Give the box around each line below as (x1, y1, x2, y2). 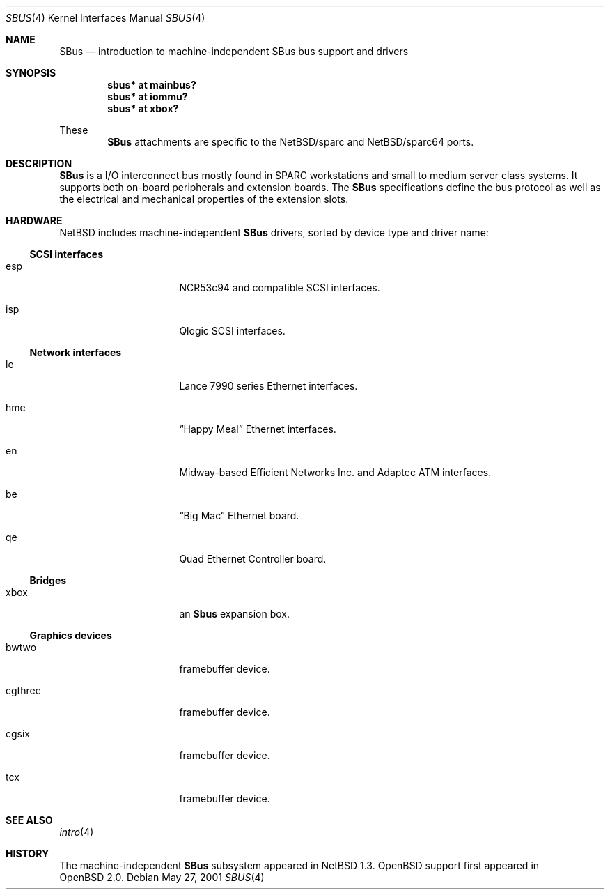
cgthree (6, 684, 41, 696)
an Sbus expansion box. (179, 608, 290, 620)
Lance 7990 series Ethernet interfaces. (179, 380, 358, 392)
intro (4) (59, 826, 94, 838)
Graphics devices (29, 629, 112, 641)
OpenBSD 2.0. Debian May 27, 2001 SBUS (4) (59, 871, 265, 883)
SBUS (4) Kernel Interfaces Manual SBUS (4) (6, 12, 205, 24)
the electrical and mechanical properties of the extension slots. (59, 193, 349, 205)
